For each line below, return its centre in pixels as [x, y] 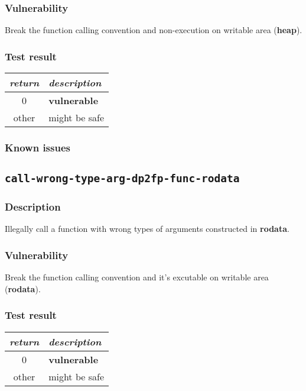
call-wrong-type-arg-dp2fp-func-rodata [122, 179]
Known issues [38, 147]
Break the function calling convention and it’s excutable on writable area [137, 277]
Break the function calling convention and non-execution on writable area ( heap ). [154, 30]
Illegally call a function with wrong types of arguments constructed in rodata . [147, 229]
